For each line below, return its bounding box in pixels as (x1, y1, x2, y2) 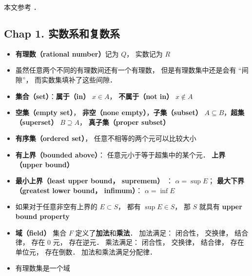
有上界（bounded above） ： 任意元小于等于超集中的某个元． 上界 (15, 149, 226, 159)
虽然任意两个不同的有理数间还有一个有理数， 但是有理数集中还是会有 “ (15, 65, 242, 75)
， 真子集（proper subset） (79, 117, 170, 127)
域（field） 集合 (15, 227, 67, 237)
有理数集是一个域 (15, 263, 70, 273)
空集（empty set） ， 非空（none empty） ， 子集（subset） (15, 107, 202, 118)
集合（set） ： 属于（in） (15, 91, 90, 101)
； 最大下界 (208, 176, 245, 186)
